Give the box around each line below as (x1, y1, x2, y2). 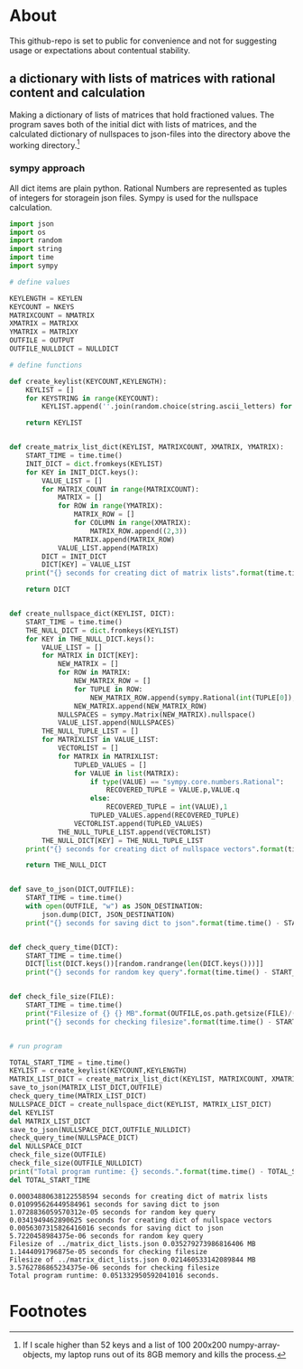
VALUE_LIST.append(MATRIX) (57, 543, 160, 552)
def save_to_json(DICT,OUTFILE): (9, 885, 135, 895)
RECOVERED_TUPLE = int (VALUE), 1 (106, 802, 228, 811)
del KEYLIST (9, 1108, 54, 1117)
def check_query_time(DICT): (9, 942, 119, 952)
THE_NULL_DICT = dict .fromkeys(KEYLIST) (25, 625, 179, 635)
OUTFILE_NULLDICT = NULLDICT (9, 344, 119, 353)
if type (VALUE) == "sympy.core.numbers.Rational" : (89, 777, 284, 786)
